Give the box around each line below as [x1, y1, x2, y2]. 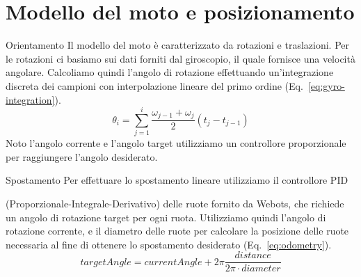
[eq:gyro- [307, 78, 345, 93]
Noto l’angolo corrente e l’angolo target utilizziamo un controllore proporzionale [6, 136, 346, 150]
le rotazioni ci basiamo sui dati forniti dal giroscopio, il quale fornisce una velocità [6, 51, 355, 65]
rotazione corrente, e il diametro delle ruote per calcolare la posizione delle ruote [6, 223, 349, 238]
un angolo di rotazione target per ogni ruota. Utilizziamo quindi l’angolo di [6, 209, 326, 224]
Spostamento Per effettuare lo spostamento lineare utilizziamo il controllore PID [6, 173, 348, 187]
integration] [6, 92, 55, 106]
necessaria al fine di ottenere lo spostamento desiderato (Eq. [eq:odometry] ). [6, 237, 332, 251]
